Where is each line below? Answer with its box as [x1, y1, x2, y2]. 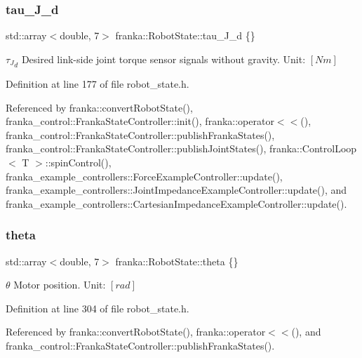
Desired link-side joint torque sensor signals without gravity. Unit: [21, 51, 306, 66]
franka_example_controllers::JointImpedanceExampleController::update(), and [6, 183, 347, 197]
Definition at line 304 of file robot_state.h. [6, 300, 189, 315]
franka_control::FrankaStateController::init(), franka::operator [6, 114, 274, 128]
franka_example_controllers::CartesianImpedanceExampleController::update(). [6, 196, 347, 211]
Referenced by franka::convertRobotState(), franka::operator [6, 324, 266, 339]
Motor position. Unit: [13, 277, 106, 292]
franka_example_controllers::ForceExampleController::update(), [6, 168, 283, 183]
